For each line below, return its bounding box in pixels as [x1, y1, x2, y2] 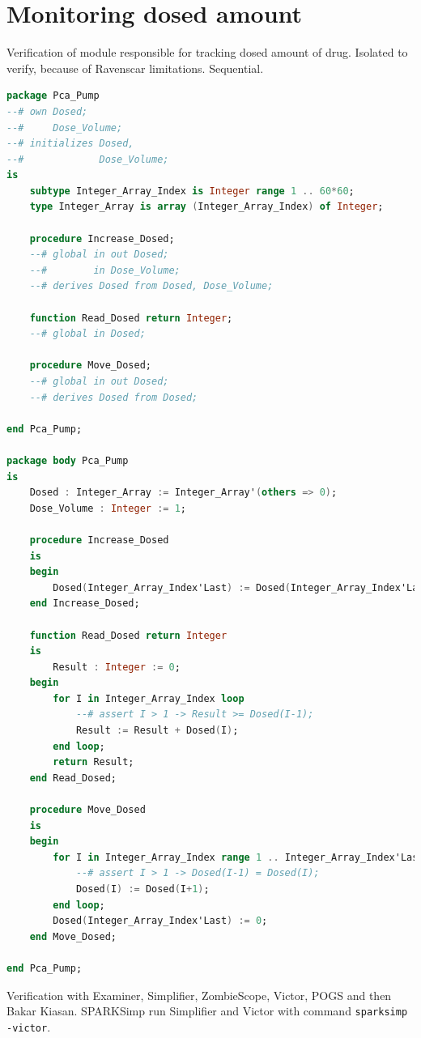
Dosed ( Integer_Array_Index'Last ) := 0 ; [53, 915, 268, 927]
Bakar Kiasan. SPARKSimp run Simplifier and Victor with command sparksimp [6, 1002, 408, 1019]
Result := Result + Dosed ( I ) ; [75, 725, 239, 737]
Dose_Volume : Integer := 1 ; [29, 502, 187, 514]
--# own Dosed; [6, 105, 88, 117]
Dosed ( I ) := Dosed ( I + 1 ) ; [75, 883, 210, 895]
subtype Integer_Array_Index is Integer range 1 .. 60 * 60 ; [29, 185, 355, 197]
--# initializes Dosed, [6, 138, 134, 150]
